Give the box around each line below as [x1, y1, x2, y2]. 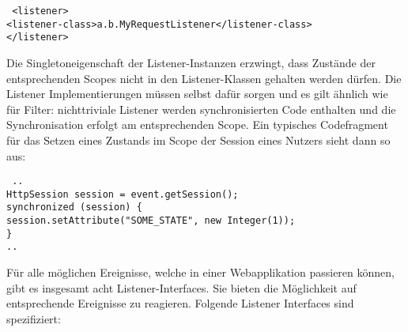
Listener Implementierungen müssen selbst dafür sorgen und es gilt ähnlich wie [6, 85, 388, 102]
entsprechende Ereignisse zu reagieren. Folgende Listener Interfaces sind [6, 295, 354, 311]
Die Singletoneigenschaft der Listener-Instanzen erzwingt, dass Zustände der [6, 54, 376, 70]
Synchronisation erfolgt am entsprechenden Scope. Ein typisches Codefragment [6, 116, 388, 133]
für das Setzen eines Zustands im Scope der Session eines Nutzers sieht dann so [6, 131, 391, 148]
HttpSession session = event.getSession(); [6, 188, 239, 200]
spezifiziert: [6, 310, 61, 326]
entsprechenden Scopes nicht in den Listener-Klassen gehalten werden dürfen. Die [6, 70, 402, 86]
